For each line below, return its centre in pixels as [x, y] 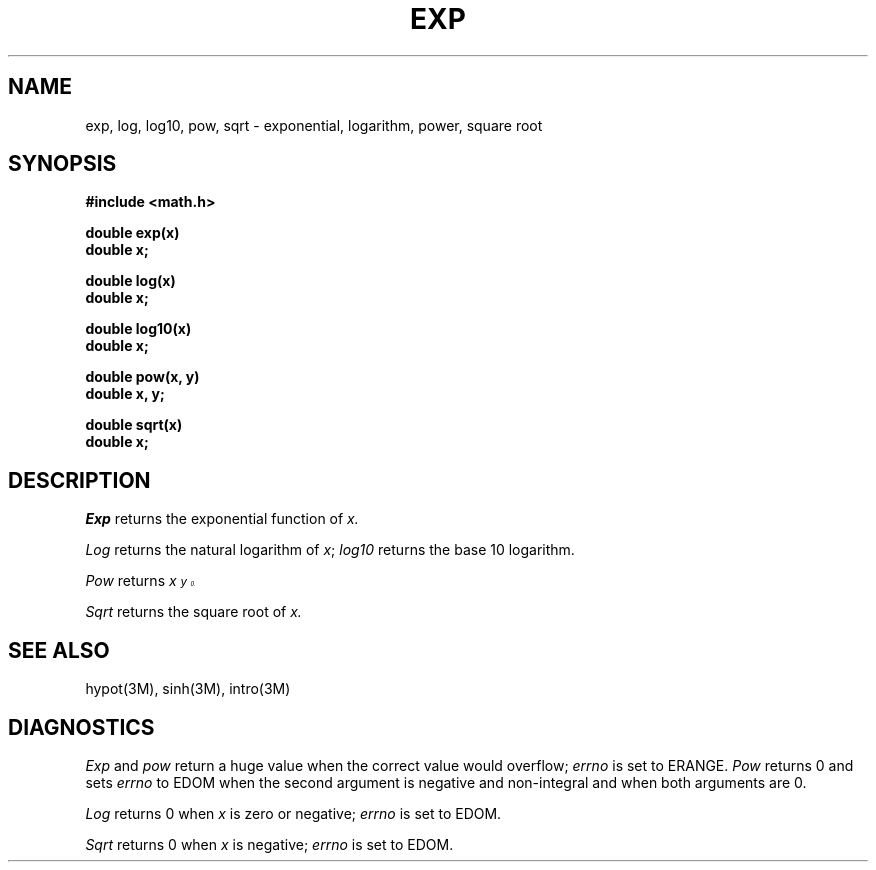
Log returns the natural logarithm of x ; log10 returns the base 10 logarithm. [330, 550]
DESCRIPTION [79, 480]
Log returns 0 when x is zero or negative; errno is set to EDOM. [293, 813]
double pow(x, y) [142, 377]
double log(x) [130, 281]
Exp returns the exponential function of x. [222, 519]
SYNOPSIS [62, 164]
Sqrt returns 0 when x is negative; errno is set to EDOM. [269, 844]
